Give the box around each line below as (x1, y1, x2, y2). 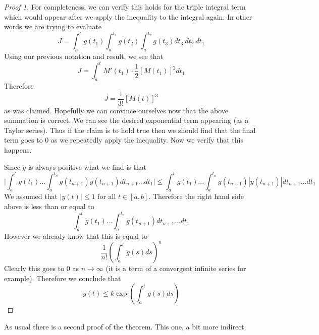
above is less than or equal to (4, 201, 94, 212)
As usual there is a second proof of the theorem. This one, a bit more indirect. (4, 321, 246, 331)
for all (97, 191, 116, 202)
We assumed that (4, 191, 58, 202)
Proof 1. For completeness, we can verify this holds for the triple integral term (4, 2, 246, 12)
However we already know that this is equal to (4, 230, 148, 241)
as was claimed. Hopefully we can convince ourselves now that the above (4, 105, 229, 115)
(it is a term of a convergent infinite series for (105, 263, 246, 274)
